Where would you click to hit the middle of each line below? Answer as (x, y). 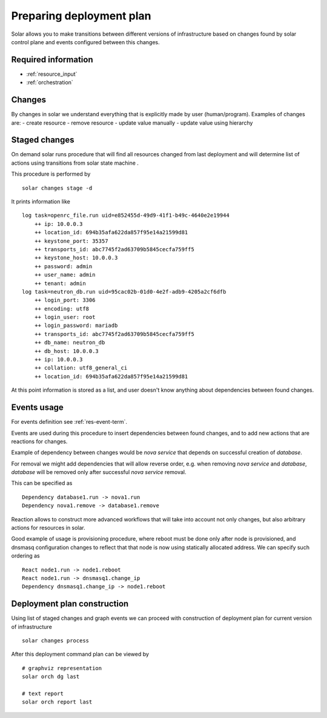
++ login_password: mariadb (76, 326)
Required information (52, 60)
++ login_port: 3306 (65, 300)
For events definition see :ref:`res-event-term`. (69, 422)
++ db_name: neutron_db (70, 343)
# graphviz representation (62, 668)
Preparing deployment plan (81, 16)
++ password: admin (63, 266)
